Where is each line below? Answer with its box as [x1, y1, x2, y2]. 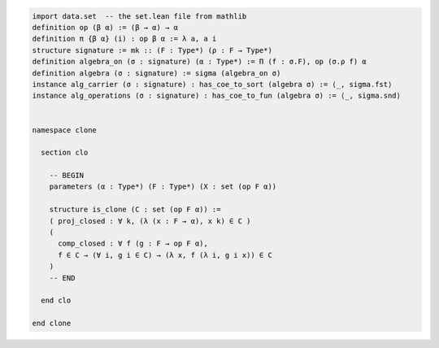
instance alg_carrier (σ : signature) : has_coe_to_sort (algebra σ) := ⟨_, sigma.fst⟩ [32, 80, 393, 89]
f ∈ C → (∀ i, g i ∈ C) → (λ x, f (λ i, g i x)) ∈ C [58, 250, 272, 259]
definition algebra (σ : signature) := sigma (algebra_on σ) [32, 68, 281, 77]
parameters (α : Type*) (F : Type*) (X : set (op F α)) [49, 182, 277, 191]
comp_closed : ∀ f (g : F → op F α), [58, 239, 209, 248]
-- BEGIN [49, 171, 85, 181]
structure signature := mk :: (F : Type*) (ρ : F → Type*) [32, 46, 272, 54]
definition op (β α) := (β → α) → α [32, 23, 179, 32]
